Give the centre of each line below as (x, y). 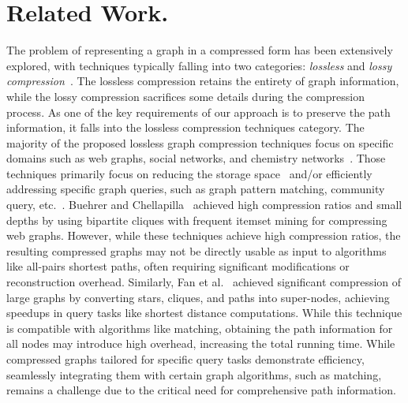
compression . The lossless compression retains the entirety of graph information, (203, 81)
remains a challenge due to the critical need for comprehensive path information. (201, 390)
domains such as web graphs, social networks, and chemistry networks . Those (196, 158)
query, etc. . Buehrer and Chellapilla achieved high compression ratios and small (204, 205)
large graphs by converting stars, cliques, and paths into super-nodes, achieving (198, 297)
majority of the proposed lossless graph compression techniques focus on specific (200, 142)
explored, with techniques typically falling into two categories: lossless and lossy (199, 65)
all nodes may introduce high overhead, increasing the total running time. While (201, 343)
